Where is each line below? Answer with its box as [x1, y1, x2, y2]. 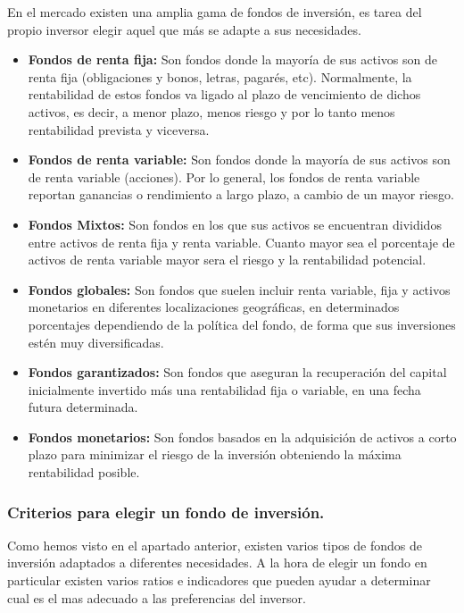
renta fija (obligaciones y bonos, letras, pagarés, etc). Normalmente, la [28, 67, 412, 86]
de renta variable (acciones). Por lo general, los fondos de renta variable [28, 167, 420, 186]
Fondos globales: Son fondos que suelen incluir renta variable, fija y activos [28, 280, 451, 298]
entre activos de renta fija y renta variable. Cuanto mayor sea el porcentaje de [28, 232, 455, 251]
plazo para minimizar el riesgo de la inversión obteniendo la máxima [28, 445, 402, 464]
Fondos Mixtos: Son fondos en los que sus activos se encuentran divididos [28, 214, 442, 233]
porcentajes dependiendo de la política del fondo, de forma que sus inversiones [28, 315, 456, 333]
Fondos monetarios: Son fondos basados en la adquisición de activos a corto [28, 427, 457, 446]
